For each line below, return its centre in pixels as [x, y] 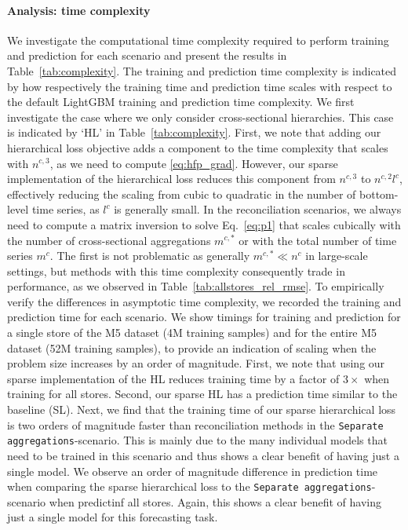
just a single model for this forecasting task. [113, 517]
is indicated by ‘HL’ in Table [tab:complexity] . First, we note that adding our [194, 132]
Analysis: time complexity [79, 10]
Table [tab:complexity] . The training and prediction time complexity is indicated [202, 70]
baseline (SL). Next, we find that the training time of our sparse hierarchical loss [202, 409]
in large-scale [337, 256]
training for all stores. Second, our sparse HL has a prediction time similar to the [202, 394]
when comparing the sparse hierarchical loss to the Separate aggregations [189, 486]
